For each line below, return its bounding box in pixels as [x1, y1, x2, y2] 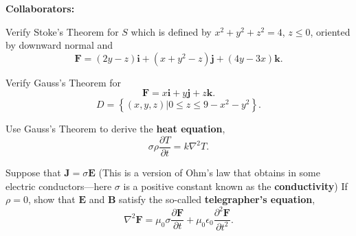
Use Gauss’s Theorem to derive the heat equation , [5, 121, 225, 136]
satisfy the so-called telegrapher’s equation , [119, 192, 315, 206]
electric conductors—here [5, 178, 112, 193]
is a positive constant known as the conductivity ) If [123, 178, 348, 193]
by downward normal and [5, 38, 113, 52]
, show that [27, 192, 76, 206]
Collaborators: [5, 1, 75, 15]
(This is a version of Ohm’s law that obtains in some [98, 165, 320, 180]
